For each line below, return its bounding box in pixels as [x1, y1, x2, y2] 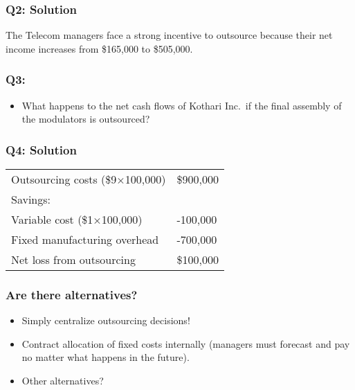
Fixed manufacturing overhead [11, 231, 159, 248]
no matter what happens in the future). [21, 350, 190, 364]
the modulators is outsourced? [21, 112, 150, 126]
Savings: [11, 191, 51, 208]
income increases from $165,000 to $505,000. [6, 41, 193, 55]
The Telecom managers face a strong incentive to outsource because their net [6, 28, 333, 42]
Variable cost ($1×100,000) [11, 211, 143, 228]
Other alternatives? [21, 373, 104, 388]
